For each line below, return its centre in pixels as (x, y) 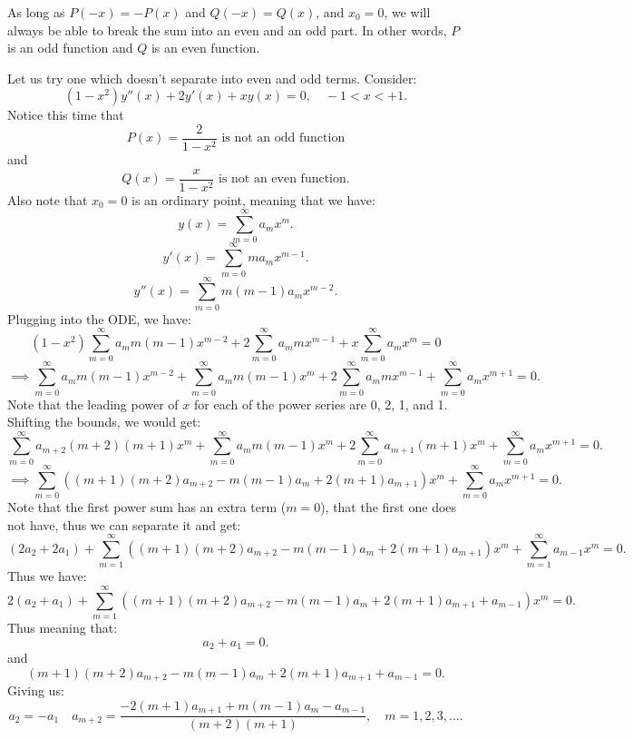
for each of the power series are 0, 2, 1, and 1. (321, 404)
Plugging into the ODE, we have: (99, 318)
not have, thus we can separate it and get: (124, 524)
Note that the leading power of (93, 404)
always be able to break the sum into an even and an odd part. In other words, (227, 30)
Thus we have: (47, 576)
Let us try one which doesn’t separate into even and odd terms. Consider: (212, 78)
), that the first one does (389, 506)
